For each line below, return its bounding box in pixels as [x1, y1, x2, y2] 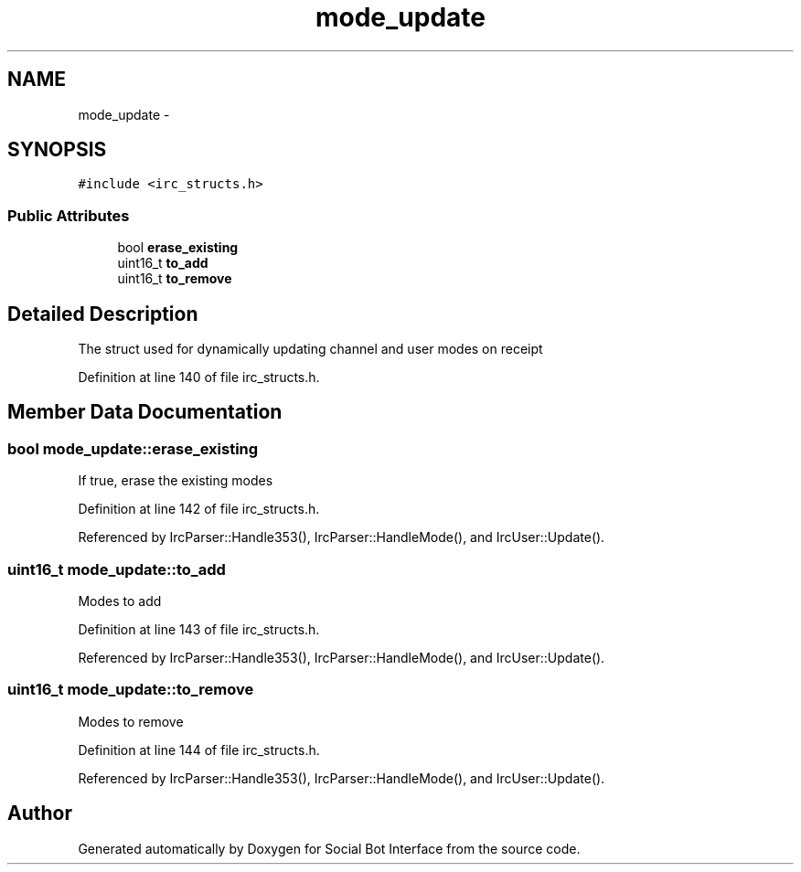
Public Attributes [7, 206, 130, 225]
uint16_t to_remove [117, 271, 232, 287]
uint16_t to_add [117, 255, 208, 271]
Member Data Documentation [7, 400, 283, 424]
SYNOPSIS [7, 138, 107, 162]
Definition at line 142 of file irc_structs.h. [78, 501, 320, 517]
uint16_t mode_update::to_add [7, 559, 226, 579]
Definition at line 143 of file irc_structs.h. [78, 622, 320, 637]
